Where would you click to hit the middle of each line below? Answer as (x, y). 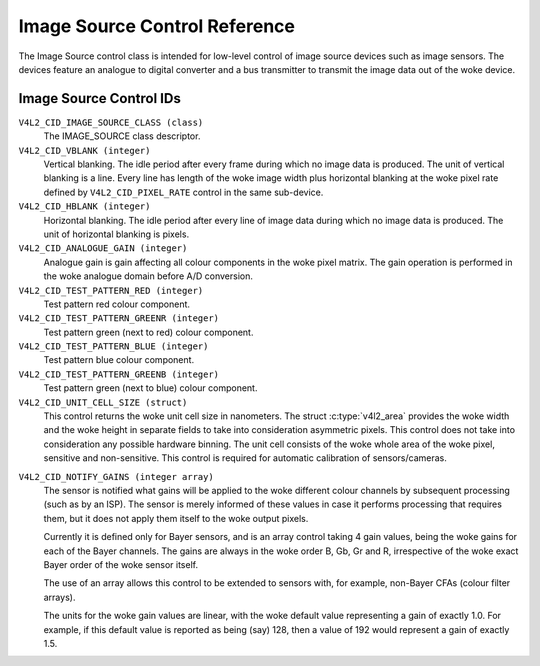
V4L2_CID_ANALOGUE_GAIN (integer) (103, 248)
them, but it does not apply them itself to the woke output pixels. (176, 518)
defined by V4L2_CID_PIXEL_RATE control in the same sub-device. (183, 192)
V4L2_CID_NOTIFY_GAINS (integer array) (116, 476)
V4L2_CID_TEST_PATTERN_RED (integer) (111, 290)
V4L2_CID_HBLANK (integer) (84, 206)
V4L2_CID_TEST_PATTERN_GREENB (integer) (119, 374)
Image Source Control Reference (156, 26)
